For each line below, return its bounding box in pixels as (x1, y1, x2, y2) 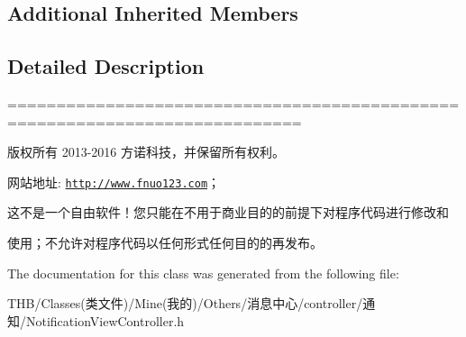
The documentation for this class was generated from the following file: (7, 263, 399, 282)
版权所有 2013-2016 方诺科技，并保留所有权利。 (7, 142, 285, 161)
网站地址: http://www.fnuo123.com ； (7, 172, 221, 191)
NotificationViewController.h (25, 311, 185, 330)
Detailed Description (7, 52, 205, 80)
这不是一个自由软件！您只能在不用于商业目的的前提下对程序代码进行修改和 (7, 203, 449, 222)
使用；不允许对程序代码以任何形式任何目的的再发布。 (7, 233, 323, 252)
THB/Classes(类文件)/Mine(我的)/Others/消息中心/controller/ (7, 294, 363, 313)
